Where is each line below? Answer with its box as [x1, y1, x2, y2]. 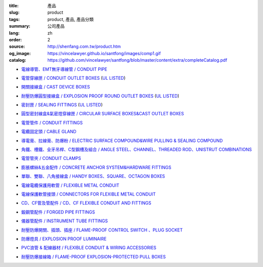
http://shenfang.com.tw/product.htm [47, 44, 121, 50]
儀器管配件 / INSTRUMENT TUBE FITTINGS [21, 218, 108, 224]
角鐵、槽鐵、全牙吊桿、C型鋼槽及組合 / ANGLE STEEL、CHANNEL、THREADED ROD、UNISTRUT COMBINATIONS [21, 146, 252, 153]
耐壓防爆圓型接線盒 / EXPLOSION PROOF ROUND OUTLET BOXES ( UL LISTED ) [21, 93, 180, 99]
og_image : [9, 50, 31, 56]
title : [9, 3, 19, 8]
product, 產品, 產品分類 [47, 16, 94, 22]
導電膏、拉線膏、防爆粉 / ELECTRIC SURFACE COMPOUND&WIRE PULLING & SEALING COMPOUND [21, 138, 223, 143]
